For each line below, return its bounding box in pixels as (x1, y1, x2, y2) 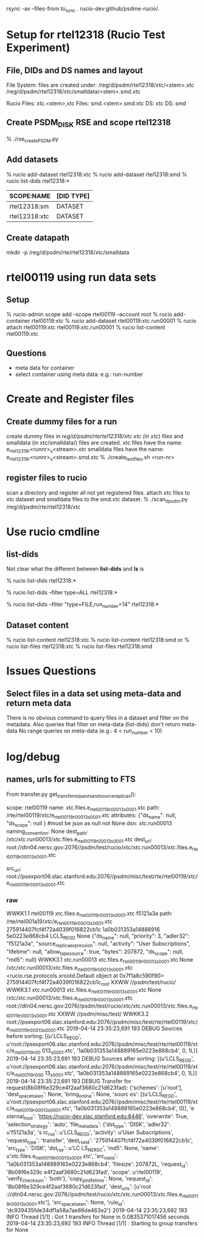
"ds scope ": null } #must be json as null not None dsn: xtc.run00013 (6, 820, 172, 828)
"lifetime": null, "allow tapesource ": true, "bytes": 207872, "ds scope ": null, (6, 948, 184, 957)
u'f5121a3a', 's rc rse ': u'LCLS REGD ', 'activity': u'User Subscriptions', (6, 1129, 174, 1137)
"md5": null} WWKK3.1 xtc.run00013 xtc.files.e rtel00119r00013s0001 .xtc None (6, 956, 194, 965)
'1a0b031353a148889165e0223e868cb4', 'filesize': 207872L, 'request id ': (6, 1160, 189, 1169)
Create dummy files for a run (6, 416, 118, 427)
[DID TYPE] (56, 191, 90, 200)
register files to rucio (6, 473, 87, 483)
